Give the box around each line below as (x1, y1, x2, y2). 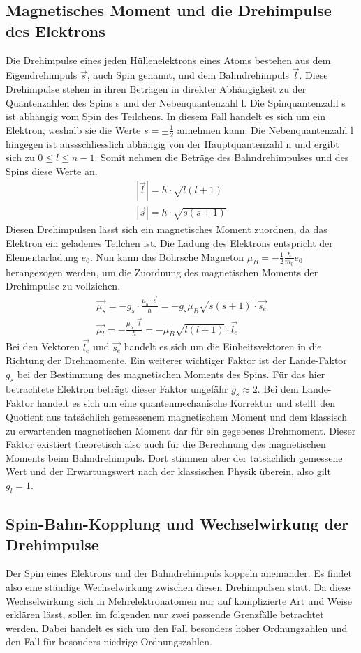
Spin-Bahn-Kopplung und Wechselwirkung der (6, 513, 348, 534)
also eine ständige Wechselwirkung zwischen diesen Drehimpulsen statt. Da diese (6, 579, 351, 594)
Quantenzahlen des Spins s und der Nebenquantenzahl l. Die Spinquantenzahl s (6, 95, 346, 110)
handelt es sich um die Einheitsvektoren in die (124, 339, 322, 354)
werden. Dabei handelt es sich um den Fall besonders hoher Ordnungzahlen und (6, 620, 348, 635)
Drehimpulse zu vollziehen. (6, 278, 121, 293)
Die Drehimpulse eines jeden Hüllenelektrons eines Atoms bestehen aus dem (6, 52, 331, 67)
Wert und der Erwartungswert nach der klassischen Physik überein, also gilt (6, 464, 331, 479)
